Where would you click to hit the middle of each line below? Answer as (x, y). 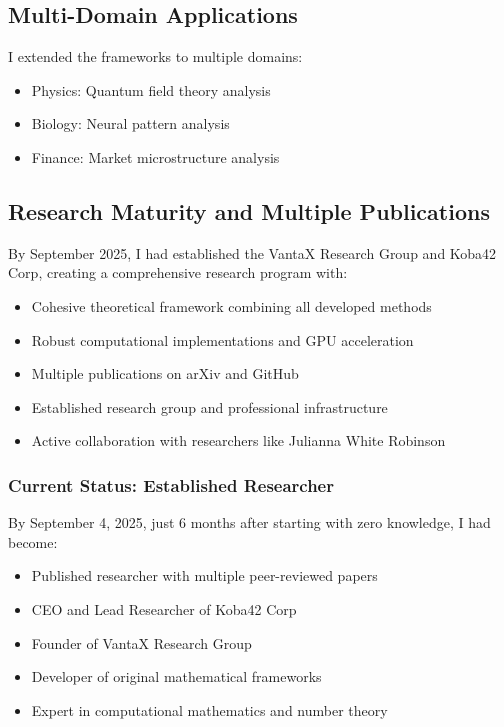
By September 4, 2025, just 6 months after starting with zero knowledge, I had (249, 522)
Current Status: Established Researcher (171, 484)
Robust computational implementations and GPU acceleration (222, 339)
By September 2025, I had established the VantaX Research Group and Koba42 (252, 252)
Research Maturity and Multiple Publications (249, 210)
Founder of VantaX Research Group (141, 642)
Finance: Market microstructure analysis (155, 156)
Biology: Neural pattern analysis (130, 123)
